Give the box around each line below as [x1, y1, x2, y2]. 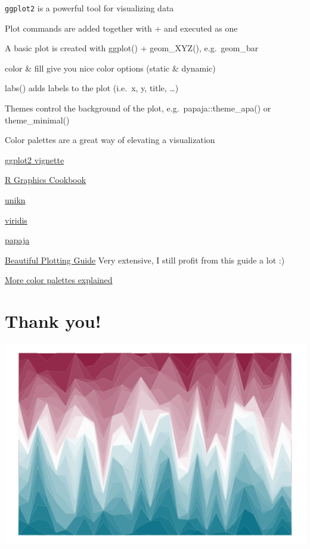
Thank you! [5, 309, 101, 333]
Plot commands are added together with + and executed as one [5, 21, 238, 34]
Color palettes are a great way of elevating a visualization [5, 134, 215, 146]
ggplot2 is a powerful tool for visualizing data [5, 2, 174, 14]
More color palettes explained [5, 274, 113, 286]
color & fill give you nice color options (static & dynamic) [5, 61, 216, 74]
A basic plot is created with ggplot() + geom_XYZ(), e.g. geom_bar [5, 42, 259, 54]
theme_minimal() [5, 113, 70, 126]
